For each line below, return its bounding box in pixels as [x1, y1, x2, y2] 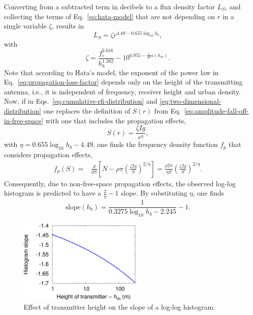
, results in [52, 21, 84, 31]
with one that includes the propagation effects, [45, 115, 186, 125]
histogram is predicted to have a [4, 188, 101, 198]
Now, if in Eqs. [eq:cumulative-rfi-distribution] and [4, 96, 158, 106]
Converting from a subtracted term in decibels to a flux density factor [4, 1, 215, 11]
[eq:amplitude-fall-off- [184, 106, 249, 116]
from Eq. [154, 106, 181, 116]
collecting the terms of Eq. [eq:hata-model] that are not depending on [4, 11, 215, 21]
